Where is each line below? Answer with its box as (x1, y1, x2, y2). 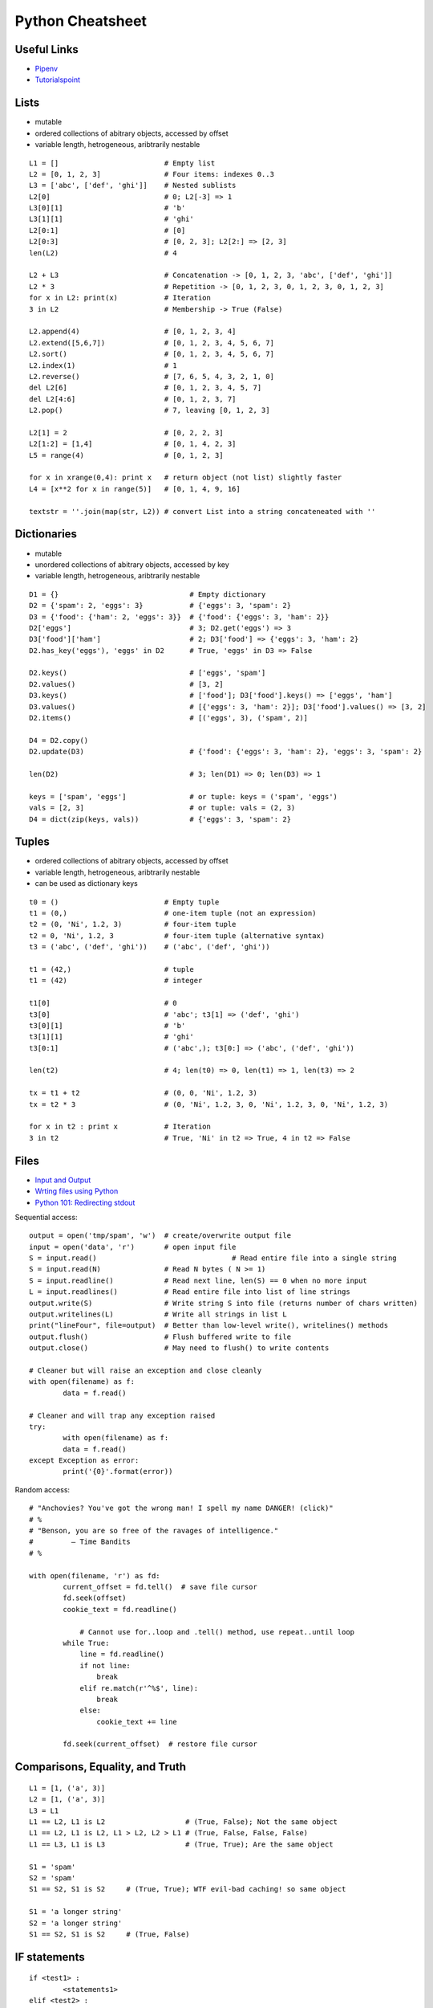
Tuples (14, 835, 50, 849)
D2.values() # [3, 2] (29, 680, 224, 688)
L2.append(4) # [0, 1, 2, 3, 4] (29, 327, 237, 337)
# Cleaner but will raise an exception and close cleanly (29, 1365, 262, 1375)
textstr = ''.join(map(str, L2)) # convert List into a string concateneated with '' (29, 507, 376, 516)
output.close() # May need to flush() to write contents (29, 1344, 330, 1353)
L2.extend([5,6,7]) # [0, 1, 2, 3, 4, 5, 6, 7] (29, 338, 274, 347)
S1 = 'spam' (29, 1862, 76, 1871)
